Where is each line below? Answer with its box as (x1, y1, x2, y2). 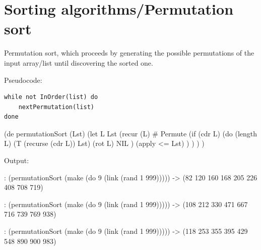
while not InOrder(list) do (4, 93, 98, 101)
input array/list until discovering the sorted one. (4, 57, 153, 68)
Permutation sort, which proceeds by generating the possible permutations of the (4, 47, 254, 58)
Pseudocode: (4, 74, 42, 85)
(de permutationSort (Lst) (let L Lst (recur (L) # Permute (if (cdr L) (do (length (4, 128, 257, 138)
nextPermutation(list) (18, 103, 94, 111)
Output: (4, 155, 29, 166)
